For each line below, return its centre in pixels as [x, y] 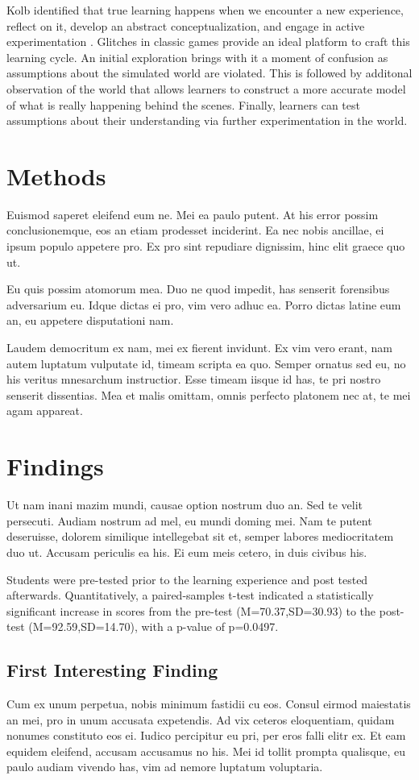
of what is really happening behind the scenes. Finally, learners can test [183, 104]
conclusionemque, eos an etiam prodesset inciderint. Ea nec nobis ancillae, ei [195, 230]
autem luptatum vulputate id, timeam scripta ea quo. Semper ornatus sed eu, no [206, 363]
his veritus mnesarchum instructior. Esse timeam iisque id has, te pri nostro [194, 379]
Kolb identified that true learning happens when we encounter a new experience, [205, 10]
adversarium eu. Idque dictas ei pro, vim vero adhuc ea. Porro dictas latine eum [204, 304]
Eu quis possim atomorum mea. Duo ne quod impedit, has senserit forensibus [198, 289]
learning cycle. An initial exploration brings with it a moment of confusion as [197, 57]
